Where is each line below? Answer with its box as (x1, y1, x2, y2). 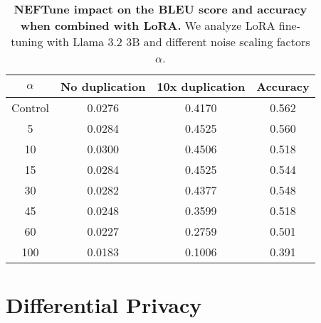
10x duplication (157, 78, 246, 94)
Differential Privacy (6, 290, 202, 319)
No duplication (60, 78, 146, 94)
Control (11, 99, 49, 116)
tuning (11, 33, 43, 50)
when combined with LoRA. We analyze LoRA (20, 17, 275, 33)
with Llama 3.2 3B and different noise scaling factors (46, 33, 310, 50)
